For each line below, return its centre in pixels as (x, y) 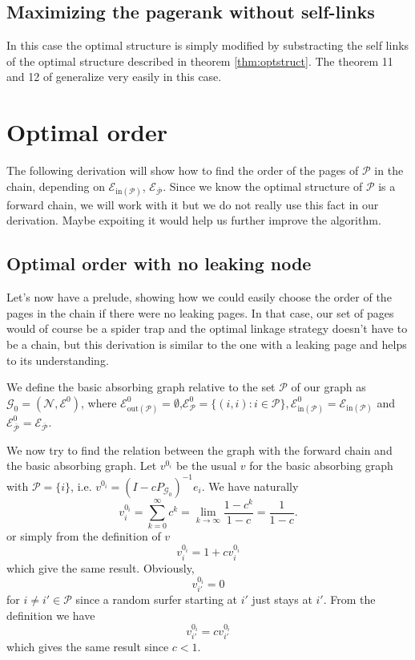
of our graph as (328, 387)
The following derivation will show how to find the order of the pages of (183, 170)
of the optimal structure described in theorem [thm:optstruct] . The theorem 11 (200, 61)
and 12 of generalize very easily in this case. (114, 77)
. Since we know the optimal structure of (263, 186)
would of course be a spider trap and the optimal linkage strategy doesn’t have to (207, 328)
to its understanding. (58, 360)
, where (99, 402)
